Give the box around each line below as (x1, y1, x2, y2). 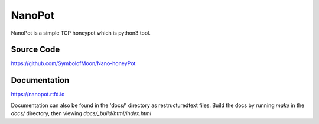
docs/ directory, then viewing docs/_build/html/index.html (11, 110, 152, 117)
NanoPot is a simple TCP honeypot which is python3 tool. (11, 29, 151, 36)
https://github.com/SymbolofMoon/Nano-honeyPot (11, 60, 136, 67)
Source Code (11, 45, 60, 55)
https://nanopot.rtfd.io (11, 91, 65, 98)
